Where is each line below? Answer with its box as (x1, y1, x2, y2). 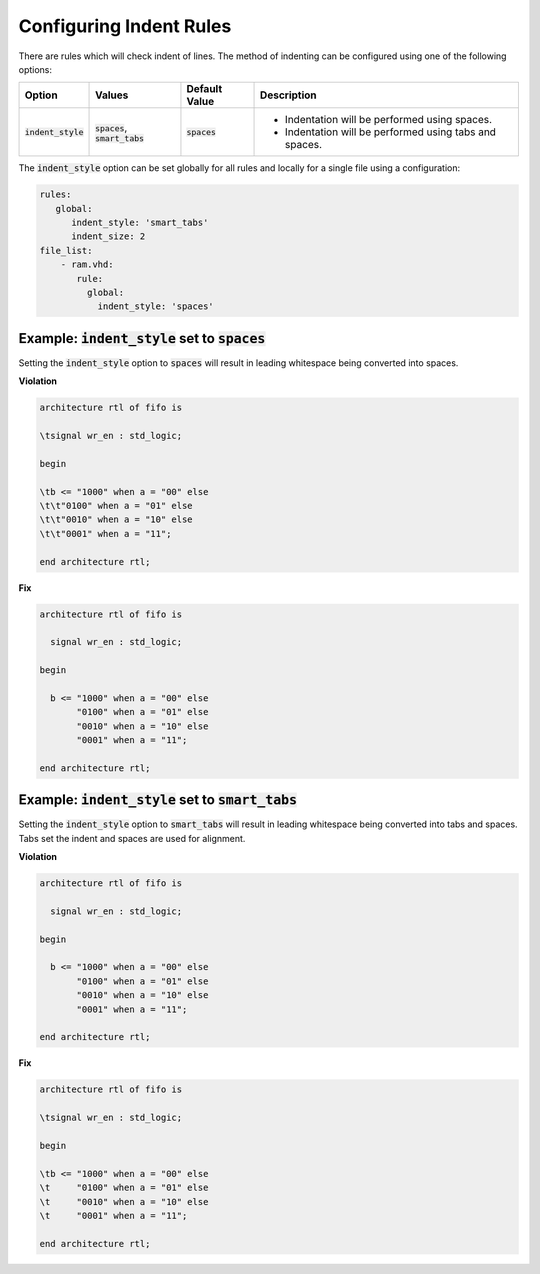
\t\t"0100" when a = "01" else (39, 500, 194, 512)
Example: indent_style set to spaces (18, 330, 266, 347)
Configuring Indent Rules (18, 15, 232, 37)
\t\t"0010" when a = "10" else (39, 514, 194, 525)
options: (18, 63, 53, 75)
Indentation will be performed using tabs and (285, 125, 497, 139)
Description (260, 88, 317, 102)
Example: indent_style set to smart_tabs (18, 791, 298, 809)
